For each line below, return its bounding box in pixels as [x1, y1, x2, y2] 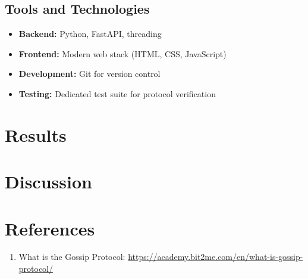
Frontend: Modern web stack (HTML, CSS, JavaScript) [18, 47, 227, 60]
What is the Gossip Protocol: [18, 250, 125, 263]
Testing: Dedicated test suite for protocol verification [18, 87, 216, 100]
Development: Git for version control [18, 67, 161, 80]
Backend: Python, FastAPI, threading [18, 27, 162, 40]
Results [5, 122, 67, 147]
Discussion [5, 169, 92, 194]
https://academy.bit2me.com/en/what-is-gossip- [128, 250, 303, 263]
